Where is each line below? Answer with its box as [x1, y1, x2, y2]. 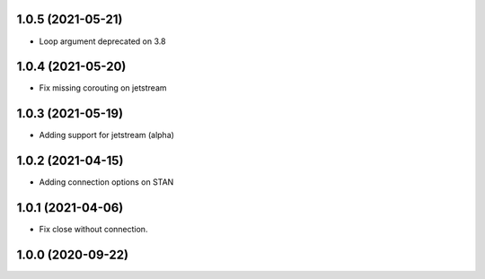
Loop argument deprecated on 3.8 [39, 36, 166, 47]
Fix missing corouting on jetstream [39, 83, 167, 93]
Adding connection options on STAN [39, 177, 174, 187]
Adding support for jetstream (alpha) [39, 130, 175, 141]
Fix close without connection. [39, 224, 148, 235]
